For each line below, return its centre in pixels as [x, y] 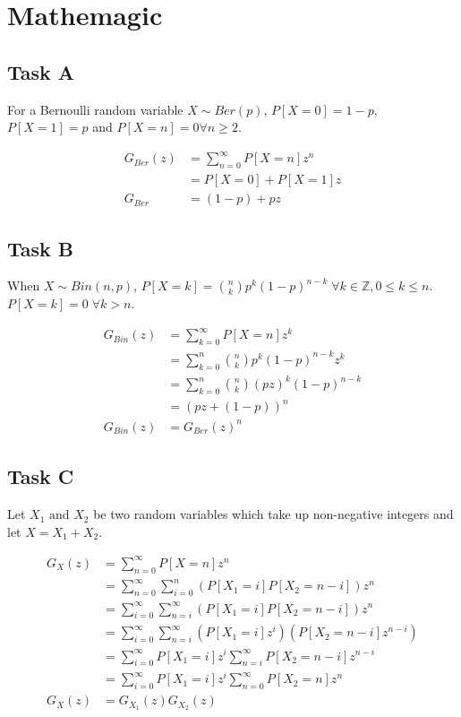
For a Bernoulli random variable [95, 109]
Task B [41, 248]
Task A [41, 71]
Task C [41, 476]
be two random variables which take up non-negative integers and [273, 514]
